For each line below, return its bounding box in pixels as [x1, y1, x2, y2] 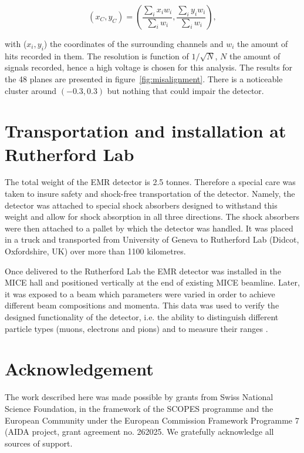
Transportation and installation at [5, 119, 286, 143]
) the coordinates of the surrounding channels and [43, 38, 224, 49]
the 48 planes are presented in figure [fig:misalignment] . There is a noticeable [5, 72, 283, 85]
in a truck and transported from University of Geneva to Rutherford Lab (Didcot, [5, 233, 299, 246]
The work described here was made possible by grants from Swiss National [5, 391, 273, 403]
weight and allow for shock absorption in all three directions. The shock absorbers [5, 210, 299, 223]
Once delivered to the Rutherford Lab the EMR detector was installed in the [5, 264, 281, 277]
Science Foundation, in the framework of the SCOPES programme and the [5, 402, 273, 414]
